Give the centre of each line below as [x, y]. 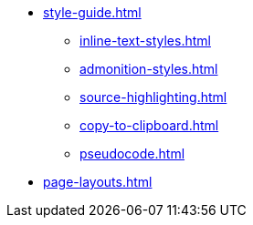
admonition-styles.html [149, 69]
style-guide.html [92, 12]
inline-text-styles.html [145, 41]
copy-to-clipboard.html [149, 125]
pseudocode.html [132, 153]
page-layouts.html [98, 182]
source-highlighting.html [153, 97]
